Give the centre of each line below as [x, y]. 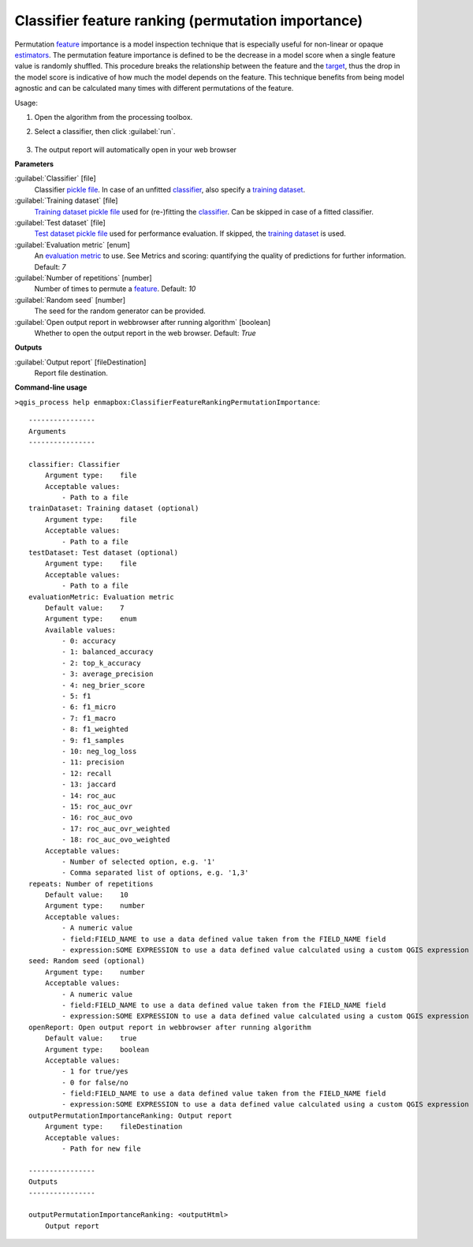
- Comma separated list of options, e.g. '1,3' [155, 873]
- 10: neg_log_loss [99, 751]
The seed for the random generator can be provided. [120, 311]
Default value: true [91, 1038]
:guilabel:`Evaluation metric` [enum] [72, 245]
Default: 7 [50, 267]
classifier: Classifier [74, 464]
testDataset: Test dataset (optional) [104, 553]
